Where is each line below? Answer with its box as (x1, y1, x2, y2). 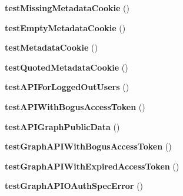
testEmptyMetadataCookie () (5, 21, 126, 34)
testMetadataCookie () (5, 41, 98, 54)
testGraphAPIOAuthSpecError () (5, 180, 144, 192)
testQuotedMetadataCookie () (5, 61, 128, 73)
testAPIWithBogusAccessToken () (5, 100, 145, 112)
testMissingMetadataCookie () (5, 2, 129, 14)
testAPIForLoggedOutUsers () (5, 81, 129, 93)
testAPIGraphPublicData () (5, 120, 120, 132)
